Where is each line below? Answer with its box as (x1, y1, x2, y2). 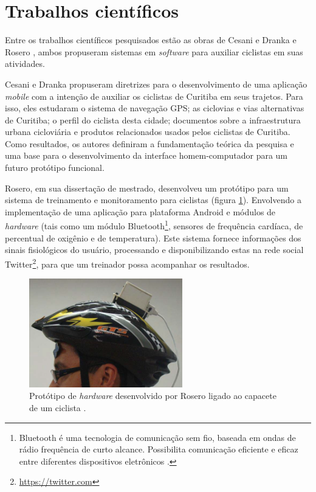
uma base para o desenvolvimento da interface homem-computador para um (5, 149, 288, 162)
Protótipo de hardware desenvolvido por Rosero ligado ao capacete (29, 389, 276, 402)
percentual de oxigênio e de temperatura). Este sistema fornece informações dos (5, 231, 301, 244)
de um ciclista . (29, 401, 86, 414)
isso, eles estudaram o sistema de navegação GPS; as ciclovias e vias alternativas (5, 102, 304, 114)
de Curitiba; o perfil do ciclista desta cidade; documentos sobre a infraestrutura (5, 113, 301, 126)
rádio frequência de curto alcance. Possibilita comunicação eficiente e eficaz (19, 443, 298, 456)
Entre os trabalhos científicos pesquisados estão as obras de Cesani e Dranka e (5, 33, 297, 46)
